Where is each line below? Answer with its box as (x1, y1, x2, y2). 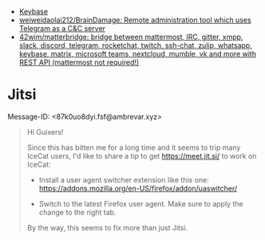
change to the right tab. (38, 207, 117, 217)
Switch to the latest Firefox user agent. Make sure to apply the (38, 199, 244, 208)
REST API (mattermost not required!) (18, 57, 140, 67)
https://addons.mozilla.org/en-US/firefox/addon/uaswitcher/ (38, 183, 237, 193)
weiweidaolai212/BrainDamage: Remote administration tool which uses (18, 15, 252, 25)
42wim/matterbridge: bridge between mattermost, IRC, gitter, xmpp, (18, 32, 243, 41)
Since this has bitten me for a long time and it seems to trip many (26, 143, 241, 152)
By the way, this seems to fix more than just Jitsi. (26, 222, 188, 232)
